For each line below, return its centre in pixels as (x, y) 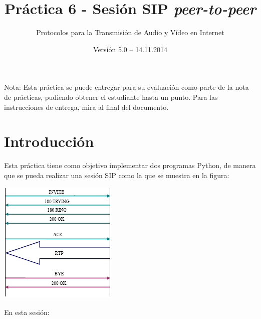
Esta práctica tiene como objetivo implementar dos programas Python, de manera (130, 165)
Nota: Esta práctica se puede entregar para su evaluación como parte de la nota (126, 87)
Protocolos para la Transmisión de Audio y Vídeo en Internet (130, 32)
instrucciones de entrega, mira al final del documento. (86, 107)
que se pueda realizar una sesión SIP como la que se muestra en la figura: (117, 175)
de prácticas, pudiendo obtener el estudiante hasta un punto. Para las (111, 97)
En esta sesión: (27, 312)
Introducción (49, 141)
